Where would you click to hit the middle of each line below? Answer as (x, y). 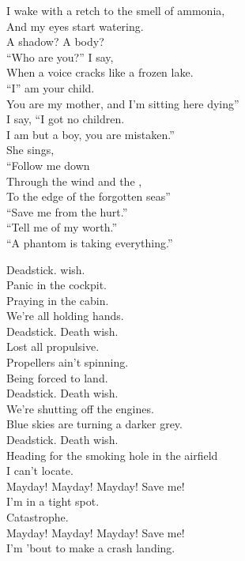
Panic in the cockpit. (57, 285)
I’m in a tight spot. (53, 501)
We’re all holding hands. (65, 316)
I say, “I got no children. (66, 119)
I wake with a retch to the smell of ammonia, (116, 10)
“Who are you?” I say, (60, 56)
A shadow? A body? (55, 41)
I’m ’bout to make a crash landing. (91, 548)
